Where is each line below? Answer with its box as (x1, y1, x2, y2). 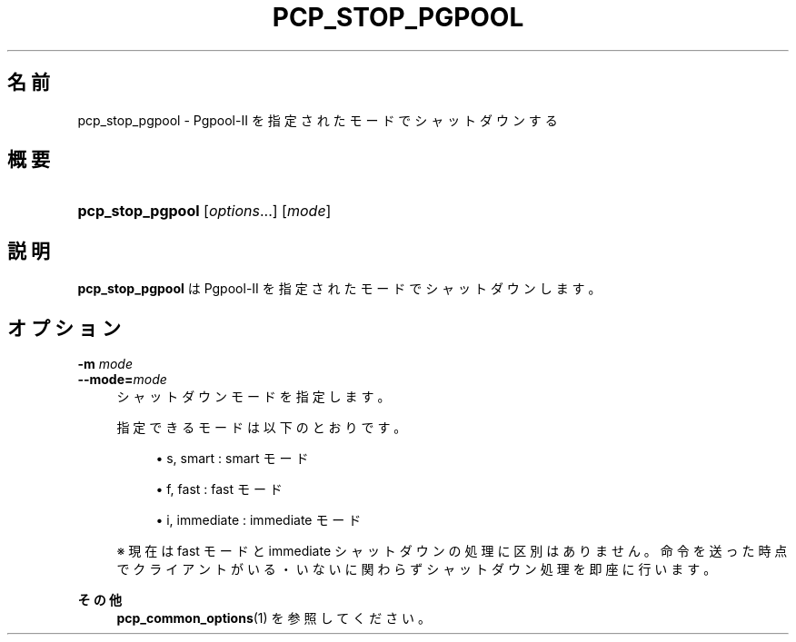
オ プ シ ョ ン (7, 316, 121, 340)
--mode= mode (77, 371, 167, 388)
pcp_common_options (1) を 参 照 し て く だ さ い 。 (116, 610, 432, 627)
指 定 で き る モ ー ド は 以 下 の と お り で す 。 (116, 420, 407, 436)
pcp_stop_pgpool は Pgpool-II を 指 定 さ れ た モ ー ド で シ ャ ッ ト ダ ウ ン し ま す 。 (77, 281, 602, 297)
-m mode (77, 356, 133, 372)
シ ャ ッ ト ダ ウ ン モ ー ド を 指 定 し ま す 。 (116, 389, 391, 405)
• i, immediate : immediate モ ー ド (155, 512, 362, 528)
